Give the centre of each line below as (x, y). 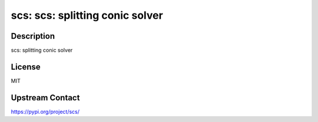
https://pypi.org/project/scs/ (45, 111)
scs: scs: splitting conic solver (87, 15)
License (26, 67)
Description (33, 36)
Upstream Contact (45, 98)
